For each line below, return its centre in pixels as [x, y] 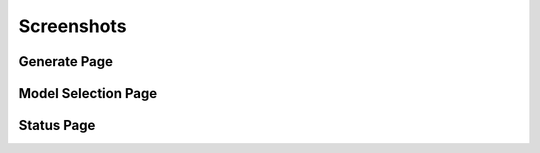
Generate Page [66, 61]
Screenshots [72, 26]
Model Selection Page [88, 93]
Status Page [57, 125]
